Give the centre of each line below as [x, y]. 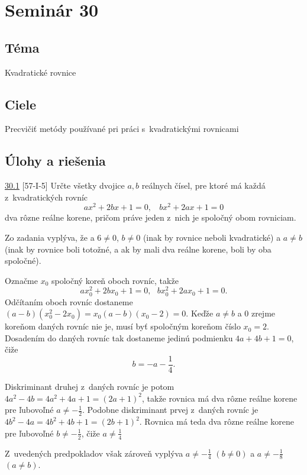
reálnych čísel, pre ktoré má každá [203, 185]
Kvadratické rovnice [41, 72]
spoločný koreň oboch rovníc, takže [115, 280]
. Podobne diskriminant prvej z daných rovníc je [170, 410]
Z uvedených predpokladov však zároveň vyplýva [94, 453]
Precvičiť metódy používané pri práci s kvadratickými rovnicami [122, 129]
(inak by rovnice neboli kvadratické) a [212, 237]
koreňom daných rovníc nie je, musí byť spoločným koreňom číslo [123, 326]
